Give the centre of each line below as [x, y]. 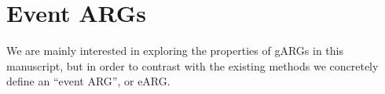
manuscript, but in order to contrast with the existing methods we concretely [192, 65]
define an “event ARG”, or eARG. [88, 81]
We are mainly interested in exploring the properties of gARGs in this [175, 51]
